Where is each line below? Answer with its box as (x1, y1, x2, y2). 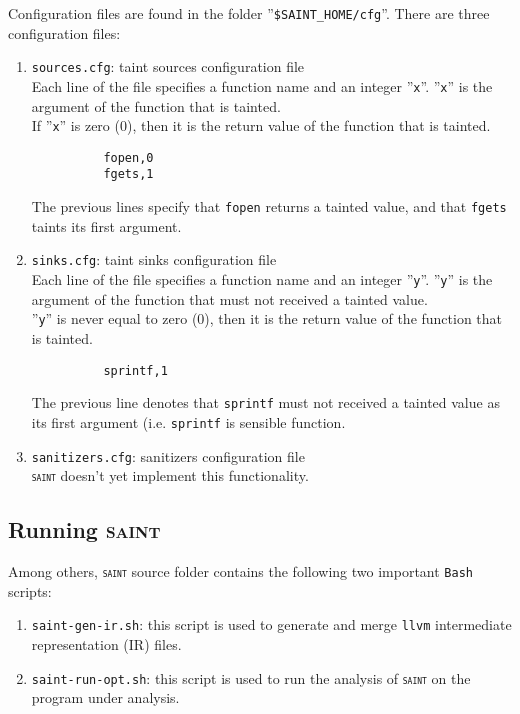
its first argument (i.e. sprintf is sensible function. (31, 411, 346, 432)
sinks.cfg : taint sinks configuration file (31, 249, 277, 270)
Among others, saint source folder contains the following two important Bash (8, 561, 473, 582)
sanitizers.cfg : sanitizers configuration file (31, 445, 305, 466)
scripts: (8, 580, 52, 601)
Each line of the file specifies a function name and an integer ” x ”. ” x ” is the (31, 75, 493, 96)
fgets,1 (103, 167, 154, 182)
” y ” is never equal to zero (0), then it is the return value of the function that (31, 308, 503, 329)
